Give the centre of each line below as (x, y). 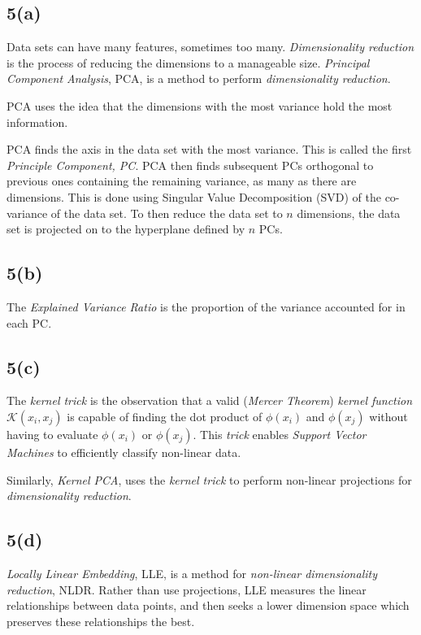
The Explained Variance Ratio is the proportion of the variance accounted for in (206, 306)
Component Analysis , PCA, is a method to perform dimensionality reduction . (199, 78)
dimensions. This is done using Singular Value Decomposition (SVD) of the (194, 196)
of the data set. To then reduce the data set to (167, 213)
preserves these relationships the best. (101, 621)
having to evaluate (52, 434)
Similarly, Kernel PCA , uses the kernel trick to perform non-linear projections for (209, 479)
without (388, 416)
